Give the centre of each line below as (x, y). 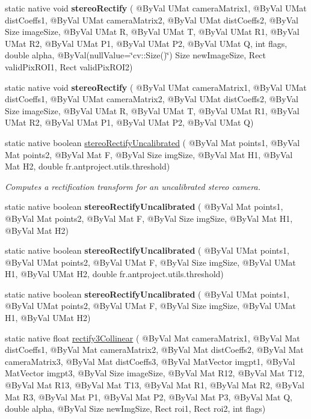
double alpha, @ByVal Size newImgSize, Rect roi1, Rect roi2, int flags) (135, 408)
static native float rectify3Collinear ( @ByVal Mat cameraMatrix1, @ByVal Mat (152, 338)
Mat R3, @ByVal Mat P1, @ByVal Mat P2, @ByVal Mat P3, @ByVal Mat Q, (149, 396)
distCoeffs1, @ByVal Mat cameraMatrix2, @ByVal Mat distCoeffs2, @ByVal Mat (154, 350)
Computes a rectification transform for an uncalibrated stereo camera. (133, 186)
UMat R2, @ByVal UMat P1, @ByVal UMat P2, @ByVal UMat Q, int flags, (146, 43)
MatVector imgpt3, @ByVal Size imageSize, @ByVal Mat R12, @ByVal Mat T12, (155, 373)
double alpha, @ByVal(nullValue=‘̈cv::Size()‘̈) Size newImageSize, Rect (136, 55)
